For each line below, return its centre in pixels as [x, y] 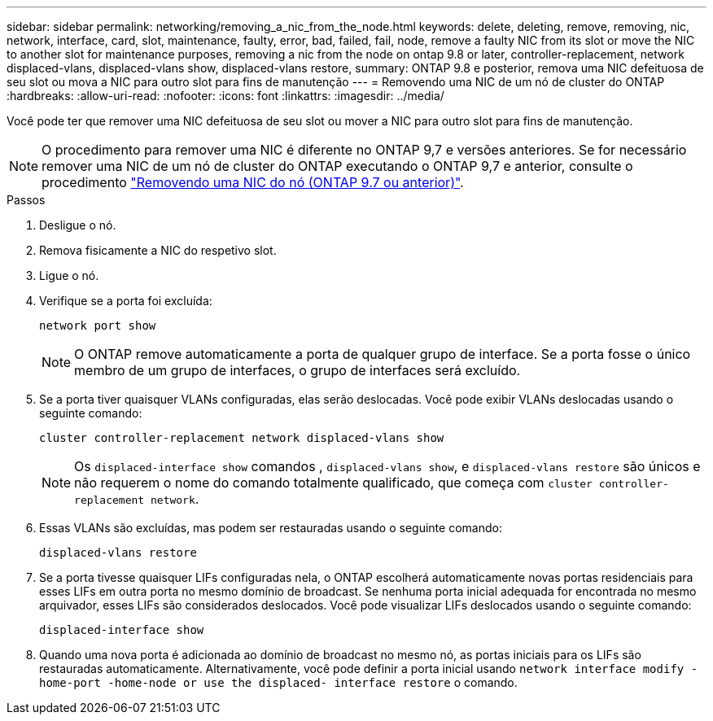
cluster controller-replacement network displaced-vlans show [242, 438]
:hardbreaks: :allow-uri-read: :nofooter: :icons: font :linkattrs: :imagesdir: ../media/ [225, 96]
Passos [26, 200]
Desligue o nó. [78, 225]
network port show [98, 326]
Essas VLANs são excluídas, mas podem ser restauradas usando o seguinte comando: [271, 528]
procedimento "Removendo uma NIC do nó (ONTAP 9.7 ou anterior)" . [253, 182]
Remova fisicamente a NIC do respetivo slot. [158, 250]
